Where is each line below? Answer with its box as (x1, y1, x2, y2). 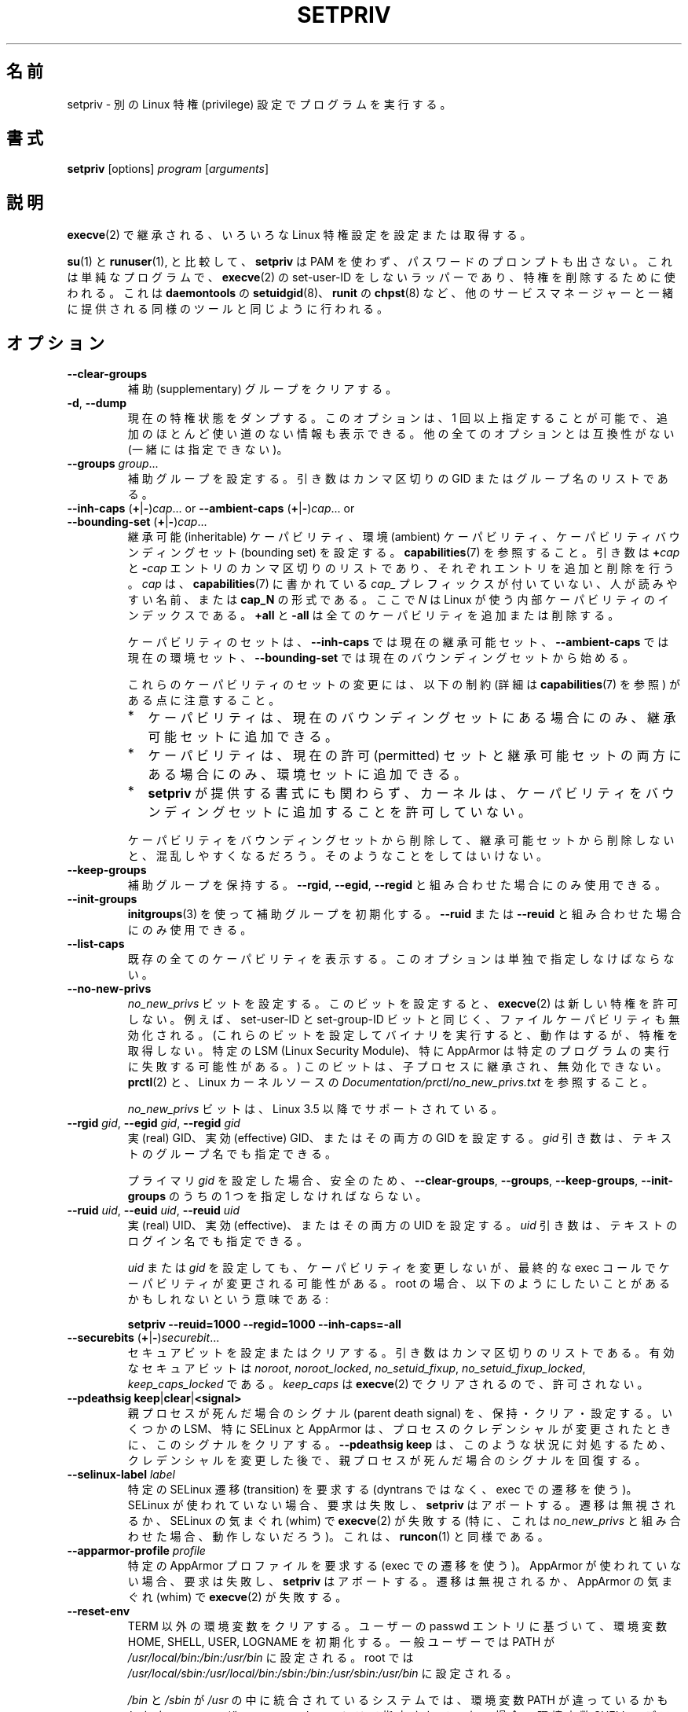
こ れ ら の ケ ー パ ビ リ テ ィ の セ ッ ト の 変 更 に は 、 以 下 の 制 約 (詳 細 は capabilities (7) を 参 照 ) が (127, 678, 680, 692)
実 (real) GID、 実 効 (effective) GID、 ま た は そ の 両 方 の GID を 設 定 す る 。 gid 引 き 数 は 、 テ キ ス (127, 1131, 672, 1145)
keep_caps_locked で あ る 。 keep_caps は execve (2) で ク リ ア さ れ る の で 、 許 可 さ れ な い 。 (127, 1377, 649, 1391)
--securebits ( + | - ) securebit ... (67, 1331, 220, 1345)
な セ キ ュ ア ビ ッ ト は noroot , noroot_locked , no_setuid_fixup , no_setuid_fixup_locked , (127, 1361, 586, 1376)
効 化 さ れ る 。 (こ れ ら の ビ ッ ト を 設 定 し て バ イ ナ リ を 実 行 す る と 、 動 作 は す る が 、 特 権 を (127, 1028, 679, 1042)
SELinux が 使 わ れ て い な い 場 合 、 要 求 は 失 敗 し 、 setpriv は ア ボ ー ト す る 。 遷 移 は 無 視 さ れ (127, 1498, 675, 1512)
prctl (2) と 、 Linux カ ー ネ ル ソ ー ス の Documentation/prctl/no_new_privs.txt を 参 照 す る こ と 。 (127, 1075, 653, 1089)
